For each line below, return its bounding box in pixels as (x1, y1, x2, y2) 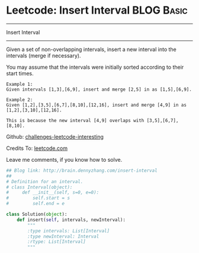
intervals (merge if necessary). (6, 52, 81, 59)
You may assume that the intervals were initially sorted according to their (6, 63, 184, 71)
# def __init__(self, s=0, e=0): (6, 190, 99, 196)
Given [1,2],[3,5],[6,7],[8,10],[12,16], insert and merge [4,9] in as (6, 102, 187, 108)
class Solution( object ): (6, 212, 68, 217)
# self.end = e (6, 201, 65, 207)
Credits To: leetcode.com (6, 145, 68, 152)
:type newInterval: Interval (27, 233, 99, 239)
